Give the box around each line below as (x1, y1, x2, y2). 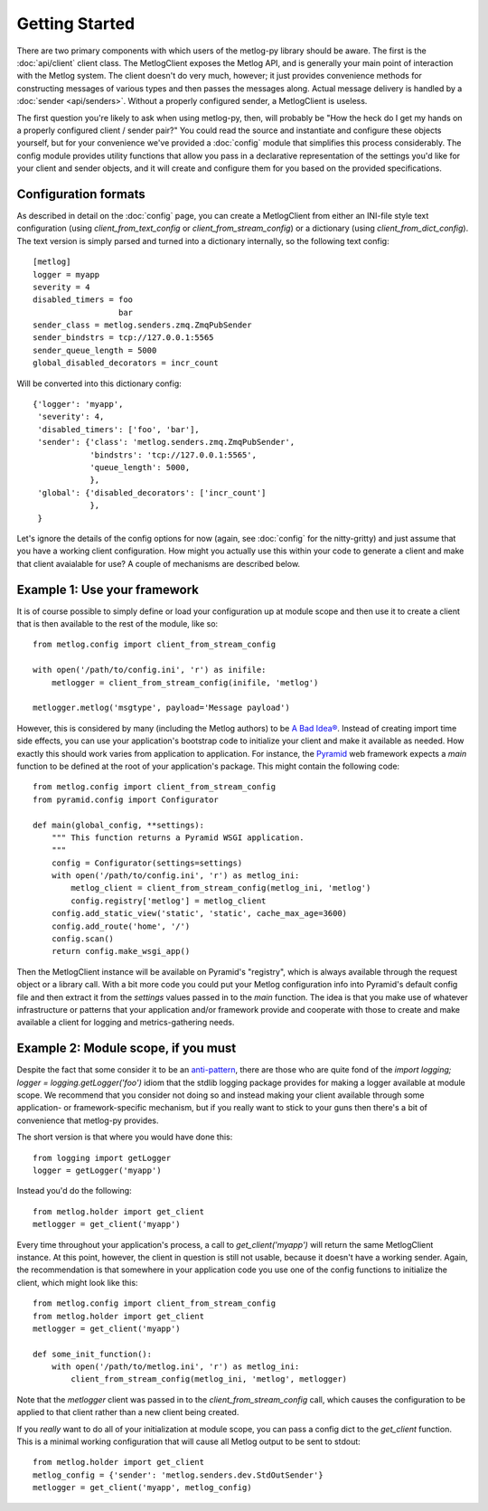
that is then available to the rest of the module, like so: (16, 619, 219, 629)
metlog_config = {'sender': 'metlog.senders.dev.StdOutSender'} (33, 1469, 324, 1480)
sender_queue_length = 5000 (33, 345, 157, 355)
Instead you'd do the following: (16, 1185, 132, 1196)
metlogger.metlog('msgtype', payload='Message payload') (33, 703, 291, 713)
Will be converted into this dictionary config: (16, 378, 183, 389)
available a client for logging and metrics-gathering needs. (16, 1017, 235, 1028)
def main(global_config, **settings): (33, 819, 205, 830)
